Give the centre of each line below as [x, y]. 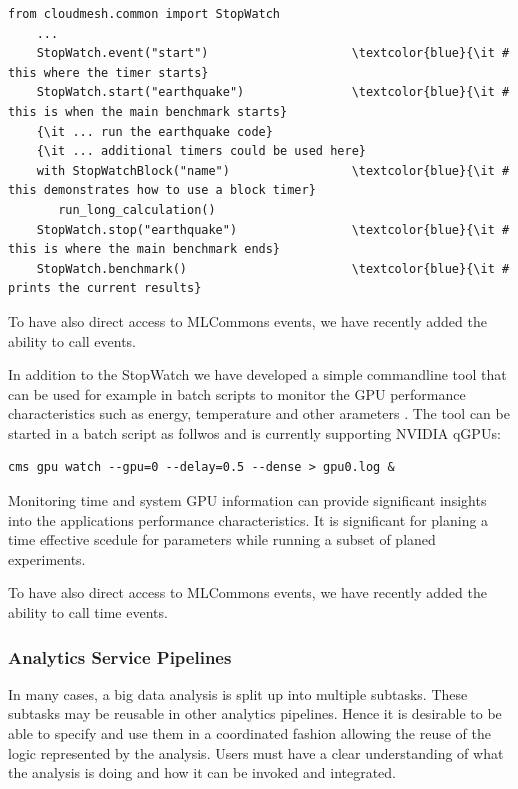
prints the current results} [105, 288]
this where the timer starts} [108, 72]
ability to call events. [72, 340]
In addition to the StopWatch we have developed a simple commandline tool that [257, 374]
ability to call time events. [88, 612]
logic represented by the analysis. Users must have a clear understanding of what [256, 752]
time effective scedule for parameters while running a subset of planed [222, 539]
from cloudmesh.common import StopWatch [144, 14]
